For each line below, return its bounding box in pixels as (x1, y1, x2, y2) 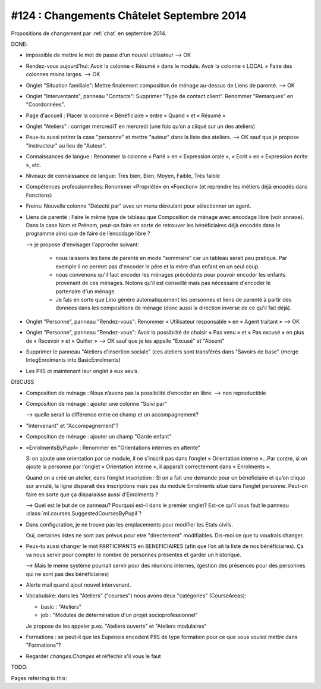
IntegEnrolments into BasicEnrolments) (26, 356, 121, 364)
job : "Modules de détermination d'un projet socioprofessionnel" (40, 612, 199, 619)
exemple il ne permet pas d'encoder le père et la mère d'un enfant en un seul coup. (55, 262, 260, 270)
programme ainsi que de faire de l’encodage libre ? (26, 230, 150, 237)
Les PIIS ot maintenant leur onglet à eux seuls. (26, 367, 139, 374)
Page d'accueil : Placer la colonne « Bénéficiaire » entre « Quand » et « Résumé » (26, 112, 226, 119)
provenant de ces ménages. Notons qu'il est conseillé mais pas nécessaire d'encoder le (55, 280, 271, 287)
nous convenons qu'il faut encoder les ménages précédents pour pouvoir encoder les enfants (55, 271, 286, 278)
